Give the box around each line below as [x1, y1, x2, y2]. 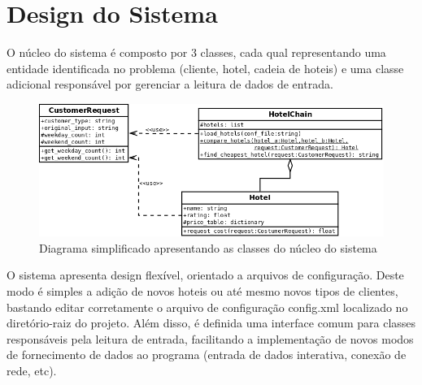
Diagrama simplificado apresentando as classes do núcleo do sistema [39, 239, 377, 256]
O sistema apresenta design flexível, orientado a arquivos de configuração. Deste [7, 266, 404, 283]
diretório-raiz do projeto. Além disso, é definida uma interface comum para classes [7, 314, 416, 331]
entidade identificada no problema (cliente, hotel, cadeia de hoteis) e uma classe [7, 59, 404, 76]
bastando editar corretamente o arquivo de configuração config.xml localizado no [7, 298, 408, 315]
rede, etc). [7, 361, 57, 379]
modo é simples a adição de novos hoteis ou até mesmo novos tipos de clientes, [7, 283, 398, 299]
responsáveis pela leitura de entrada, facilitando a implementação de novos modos [7, 330, 414, 347]
